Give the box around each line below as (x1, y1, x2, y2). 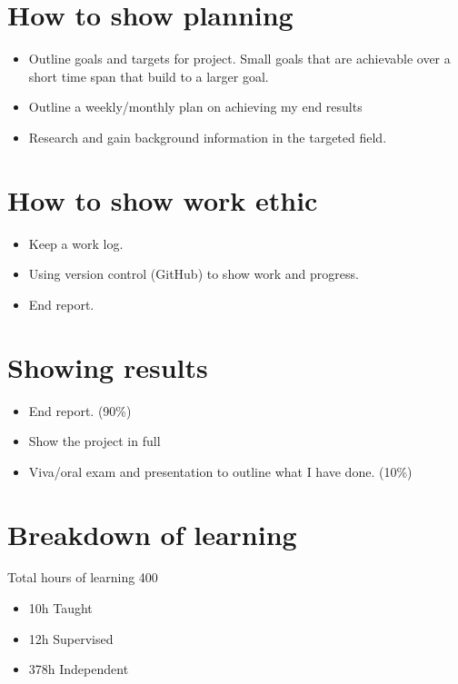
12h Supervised (28, 629, 114, 648)
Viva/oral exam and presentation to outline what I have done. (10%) (28, 461, 413, 481)
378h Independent (28, 659, 129, 679)
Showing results (7, 348, 208, 385)
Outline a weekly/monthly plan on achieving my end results (28, 97, 363, 116)
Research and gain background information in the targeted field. (28, 127, 387, 146)
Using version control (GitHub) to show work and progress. (28, 264, 359, 283)
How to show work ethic (7, 181, 318, 218)
